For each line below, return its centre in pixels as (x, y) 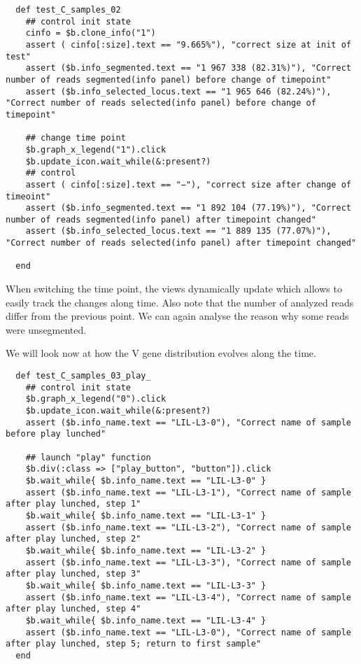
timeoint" (28, 196)
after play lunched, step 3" (73, 574)
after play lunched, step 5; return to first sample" (134, 644)
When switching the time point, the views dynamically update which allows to (174, 289)
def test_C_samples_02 (68, 10)
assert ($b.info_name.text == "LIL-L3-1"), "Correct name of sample (188, 492)
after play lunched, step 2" (73, 539)
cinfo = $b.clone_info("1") (91, 33)
